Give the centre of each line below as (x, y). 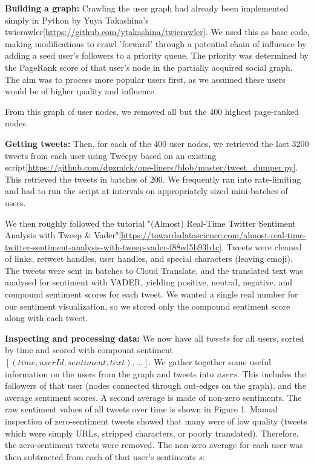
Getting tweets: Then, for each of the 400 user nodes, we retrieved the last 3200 (157, 143)
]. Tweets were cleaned (260, 246)
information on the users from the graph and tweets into (110, 373)
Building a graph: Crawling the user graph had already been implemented (147, 8)
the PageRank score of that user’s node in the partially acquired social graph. (149, 67)
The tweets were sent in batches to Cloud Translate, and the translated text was (154, 270)
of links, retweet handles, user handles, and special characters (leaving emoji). (149, 259)
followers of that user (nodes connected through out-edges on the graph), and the (155, 385)
